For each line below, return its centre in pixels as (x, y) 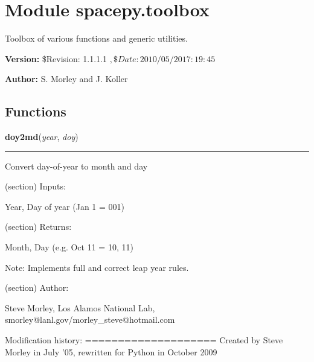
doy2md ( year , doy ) (42, 137)
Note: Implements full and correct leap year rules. (97, 267)
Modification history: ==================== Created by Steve (144, 340)
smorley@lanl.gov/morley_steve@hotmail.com (90, 319)
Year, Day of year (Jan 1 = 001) (65, 206)
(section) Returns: (38, 227)
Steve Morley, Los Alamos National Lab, (80, 307)
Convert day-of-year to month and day (76, 166)
